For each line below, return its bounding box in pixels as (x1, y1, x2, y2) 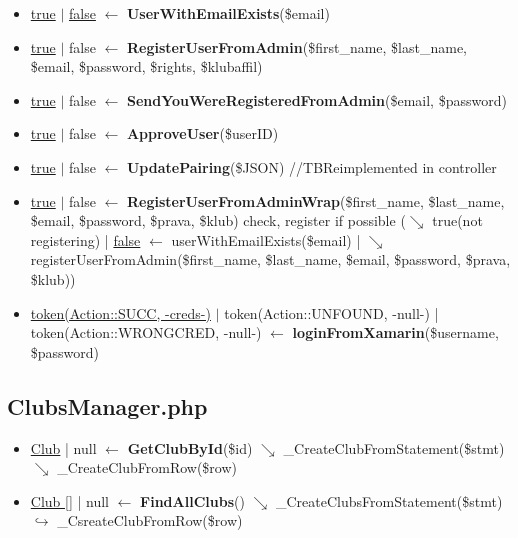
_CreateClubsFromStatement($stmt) (275, 490, 503, 511)
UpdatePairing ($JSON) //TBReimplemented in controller (126, 156, 497, 177)
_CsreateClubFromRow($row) (57, 510, 243, 531)
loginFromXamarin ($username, (292, 322, 499, 343)
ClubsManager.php (7, 390, 208, 421)
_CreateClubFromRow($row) (57, 457, 237, 478)
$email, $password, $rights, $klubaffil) (30, 56, 263, 77)
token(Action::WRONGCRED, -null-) (30, 322, 262, 343)
